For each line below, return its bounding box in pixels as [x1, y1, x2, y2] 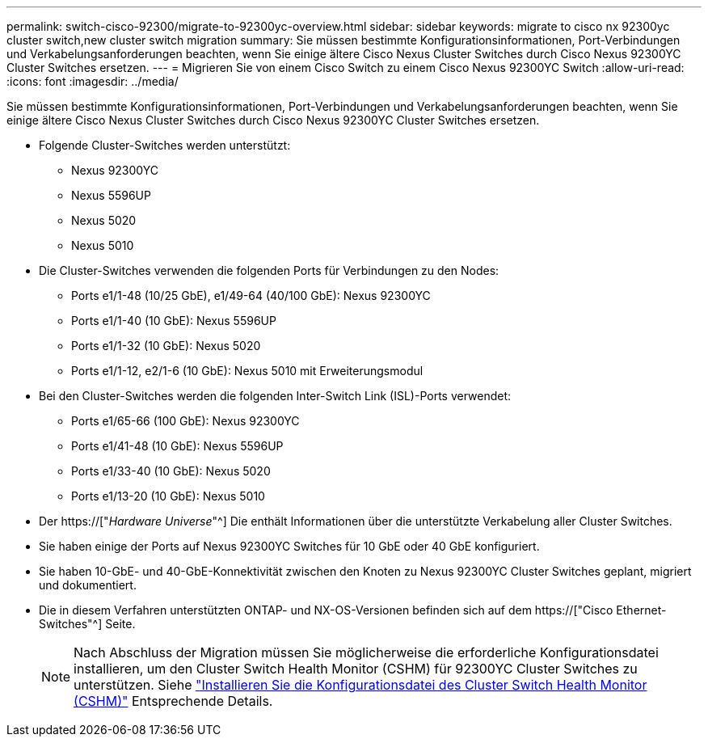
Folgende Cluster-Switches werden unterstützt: [39, 138, 291, 152]
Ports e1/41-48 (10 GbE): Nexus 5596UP [71, 439, 284, 453]
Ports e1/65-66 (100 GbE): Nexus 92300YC [71, 414, 300, 428]
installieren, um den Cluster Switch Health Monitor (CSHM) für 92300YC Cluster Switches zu [74, 661, 638, 677]
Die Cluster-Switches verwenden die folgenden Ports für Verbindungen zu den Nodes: [39, 264, 499, 277]
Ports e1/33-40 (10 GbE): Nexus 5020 [71, 464, 271, 478]
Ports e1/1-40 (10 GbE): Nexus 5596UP [71, 314, 276, 327]
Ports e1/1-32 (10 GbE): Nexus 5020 [71, 339, 261, 353]
